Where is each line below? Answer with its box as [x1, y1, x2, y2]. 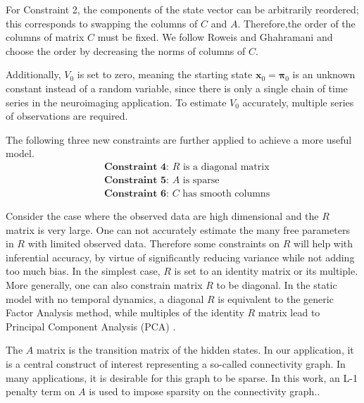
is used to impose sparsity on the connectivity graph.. [89, 384, 320, 399]
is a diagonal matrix [182, 161, 270, 172]
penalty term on [6, 384, 75, 399]
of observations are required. [6, 108, 128, 123]
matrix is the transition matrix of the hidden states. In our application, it [36, 342, 354, 357]
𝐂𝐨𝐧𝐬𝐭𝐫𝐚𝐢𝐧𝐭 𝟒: [104, 161, 169, 172]
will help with [294, 236, 353, 251]
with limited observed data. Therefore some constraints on [27, 236, 280, 251]
